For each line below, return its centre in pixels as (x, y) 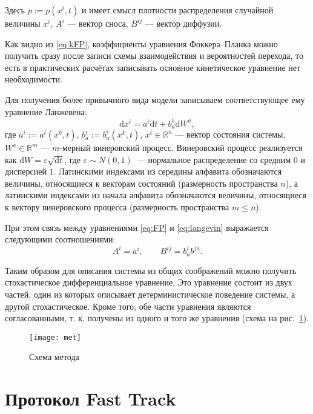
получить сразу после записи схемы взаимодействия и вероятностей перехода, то (154, 55)
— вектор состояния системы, (230, 134)
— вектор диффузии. (183, 23)
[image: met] (55, 337)
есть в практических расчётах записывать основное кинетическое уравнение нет (153, 67)
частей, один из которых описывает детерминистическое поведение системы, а (150, 294)
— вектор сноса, (98, 23)
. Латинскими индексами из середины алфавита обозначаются (168, 171)
